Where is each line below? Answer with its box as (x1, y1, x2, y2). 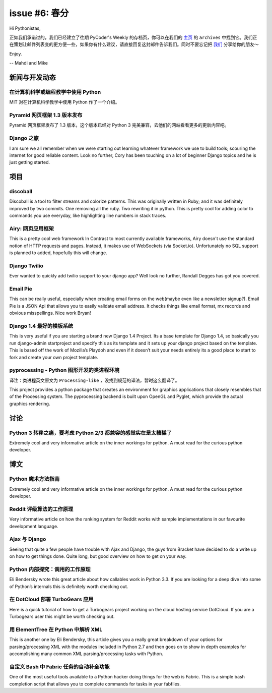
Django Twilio (9, 262, 44, 269)
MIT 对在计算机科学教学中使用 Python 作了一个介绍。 (9, 99, 120, 105)
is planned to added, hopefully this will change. (9, 250, 108, 256)
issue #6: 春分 (9, 8, 69, 19)
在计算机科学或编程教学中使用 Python (9, 88, 101, 95)
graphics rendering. (9, 400, 50, 407)
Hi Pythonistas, (9, 25, 41, 31)
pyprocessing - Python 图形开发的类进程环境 (9, 367, 120, 374)
